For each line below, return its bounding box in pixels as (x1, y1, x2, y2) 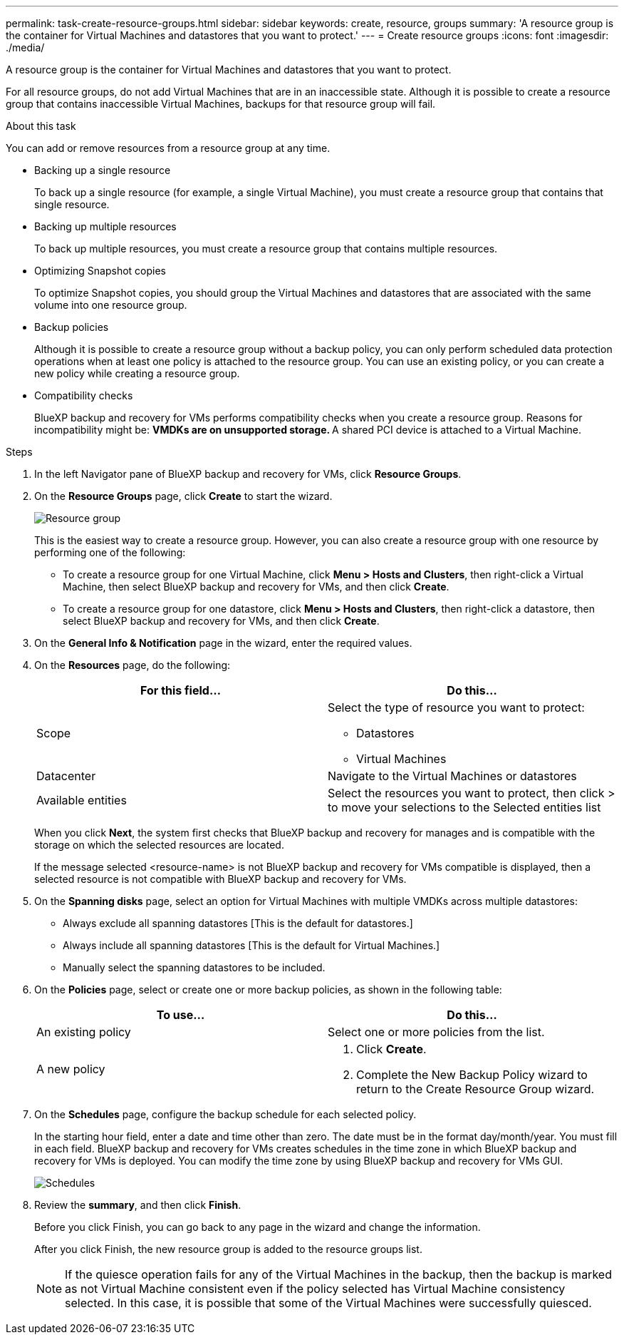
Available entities (36, 793, 127, 807)
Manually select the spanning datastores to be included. (63, 961, 326, 973)
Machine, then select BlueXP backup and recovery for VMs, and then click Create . (63, 581, 449, 593)
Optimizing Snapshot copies (34, 265, 166, 277)
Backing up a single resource (34, 164, 171, 176)
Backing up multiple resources (34, 220, 177, 232)
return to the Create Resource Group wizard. (356, 1082, 595, 1096)
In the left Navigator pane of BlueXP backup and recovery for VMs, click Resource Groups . (34, 468, 462, 480)
